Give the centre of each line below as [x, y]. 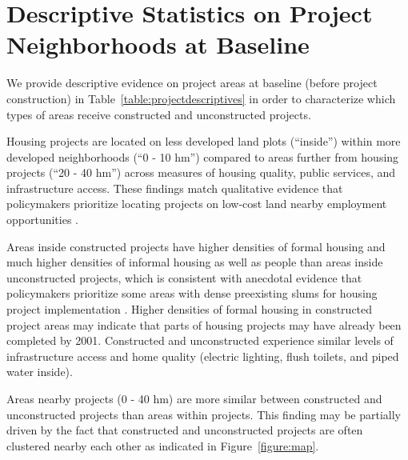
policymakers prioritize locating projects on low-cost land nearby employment [197, 204]
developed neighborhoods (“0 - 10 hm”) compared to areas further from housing [203, 156]
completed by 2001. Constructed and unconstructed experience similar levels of [200, 340]
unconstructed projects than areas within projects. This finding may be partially [204, 414]
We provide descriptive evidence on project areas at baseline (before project [192, 83]
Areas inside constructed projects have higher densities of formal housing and [196, 246]
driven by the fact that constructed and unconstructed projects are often [185, 430]
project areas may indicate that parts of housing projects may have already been [204, 324]
